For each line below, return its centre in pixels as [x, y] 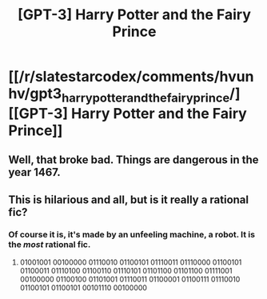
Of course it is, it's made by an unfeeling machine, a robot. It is [132, 235]
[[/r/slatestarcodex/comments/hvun [131, 77]
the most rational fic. [50, 245]
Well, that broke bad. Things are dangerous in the [133, 160]
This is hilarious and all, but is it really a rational [129, 199]
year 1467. [35, 172]
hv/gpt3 [35, 94]
